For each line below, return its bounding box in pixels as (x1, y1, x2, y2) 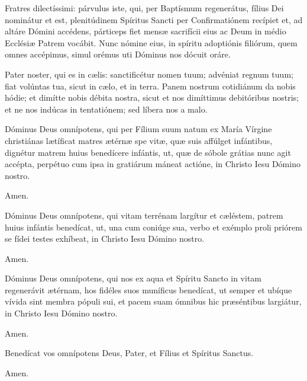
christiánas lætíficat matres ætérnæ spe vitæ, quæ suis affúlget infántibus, (5, 134, 273, 146)
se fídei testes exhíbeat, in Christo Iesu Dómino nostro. (5, 232, 205, 245)
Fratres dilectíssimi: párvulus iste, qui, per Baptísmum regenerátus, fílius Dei (5, 2, 284, 14)
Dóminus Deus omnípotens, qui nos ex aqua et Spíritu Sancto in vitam (5, 272, 261, 284)
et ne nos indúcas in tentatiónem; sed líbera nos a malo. (5, 103, 208, 115)
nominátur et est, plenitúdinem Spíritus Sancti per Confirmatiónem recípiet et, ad (5, 13, 303, 25)
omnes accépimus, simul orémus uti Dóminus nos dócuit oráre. (5, 48, 231, 60)
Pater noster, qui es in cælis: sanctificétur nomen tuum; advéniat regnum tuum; (5, 68, 293, 80)
